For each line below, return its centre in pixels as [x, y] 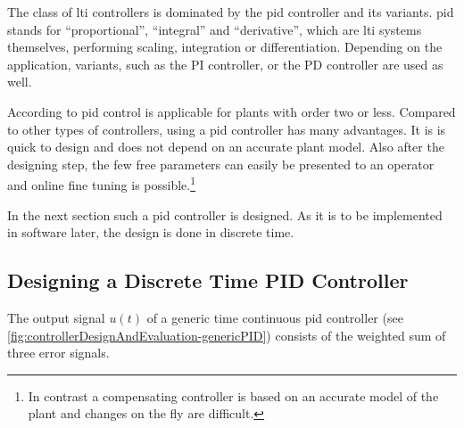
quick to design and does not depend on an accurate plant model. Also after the [226, 147]
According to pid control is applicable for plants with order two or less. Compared [232, 111]
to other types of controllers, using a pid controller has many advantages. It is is [227, 129]
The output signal [56, 317]
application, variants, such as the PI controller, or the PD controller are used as [225, 64]
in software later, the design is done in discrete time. [151, 232]
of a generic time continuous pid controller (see [275, 317]
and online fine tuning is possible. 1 [102, 183]
